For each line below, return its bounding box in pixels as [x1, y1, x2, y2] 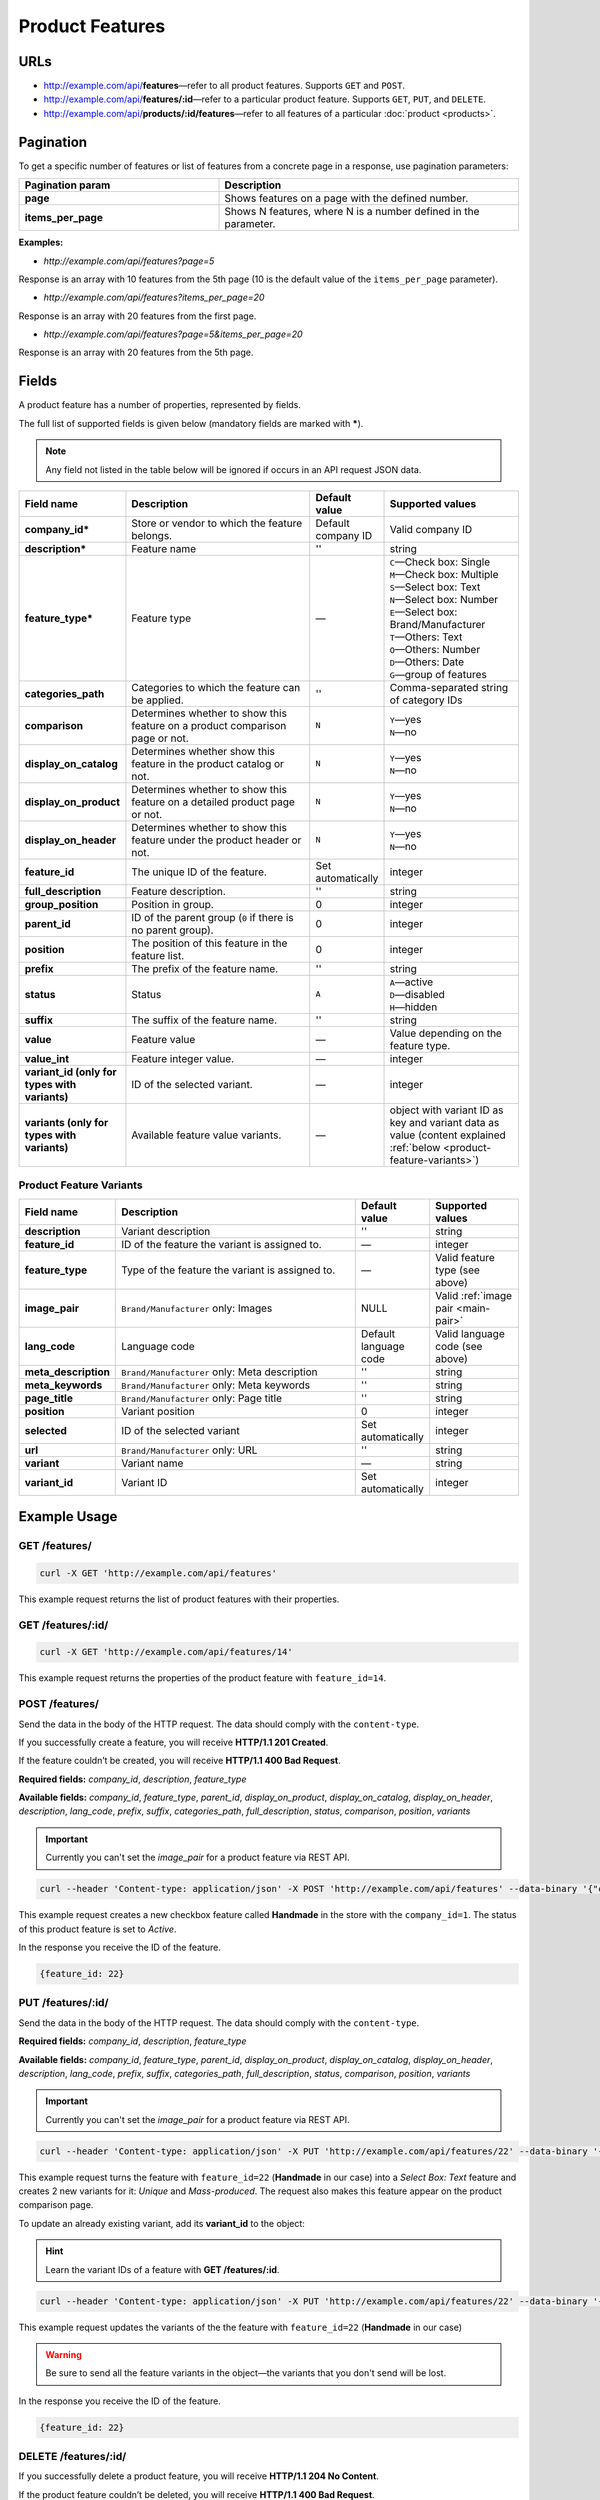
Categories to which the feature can [131, 680, 301, 694]
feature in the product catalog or [131, 756, 285, 770]
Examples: [18, 236, 64, 249]
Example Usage [18, 1508, 118, 1525]
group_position [24, 897, 99, 911]
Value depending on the [389, 1026, 502, 1040]
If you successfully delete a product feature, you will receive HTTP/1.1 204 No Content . [18, 2470, 379, 2482]
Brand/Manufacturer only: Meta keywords [121, 1378, 311, 1392]
